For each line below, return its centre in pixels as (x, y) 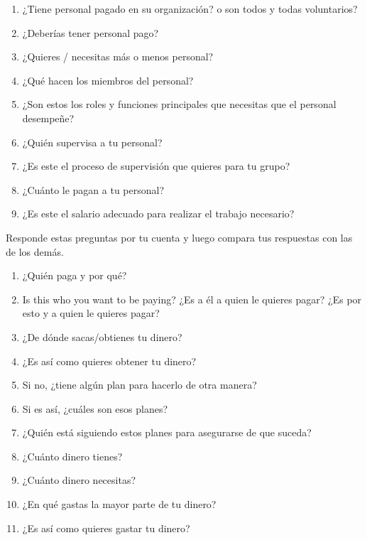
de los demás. (35, 251)
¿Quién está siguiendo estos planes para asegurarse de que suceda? (167, 432)
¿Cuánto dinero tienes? (72, 456)
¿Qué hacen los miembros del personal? (108, 80)
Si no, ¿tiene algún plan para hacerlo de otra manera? (139, 385)
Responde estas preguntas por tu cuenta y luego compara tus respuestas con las (179, 237)
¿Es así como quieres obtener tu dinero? (109, 361)
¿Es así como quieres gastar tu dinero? (106, 528)
